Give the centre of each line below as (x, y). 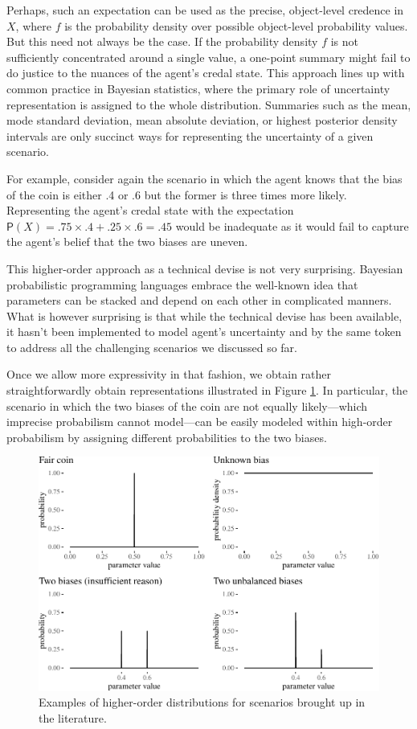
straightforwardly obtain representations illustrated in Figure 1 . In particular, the (207, 390)
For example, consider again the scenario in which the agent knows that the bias (204, 178)
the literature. (73, 718)
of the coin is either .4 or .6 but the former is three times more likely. (177, 194)
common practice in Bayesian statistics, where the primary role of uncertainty (198, 88)
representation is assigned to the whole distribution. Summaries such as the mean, (209, 104)
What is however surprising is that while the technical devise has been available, (204, 315)
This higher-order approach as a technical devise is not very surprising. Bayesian (205, 268)
